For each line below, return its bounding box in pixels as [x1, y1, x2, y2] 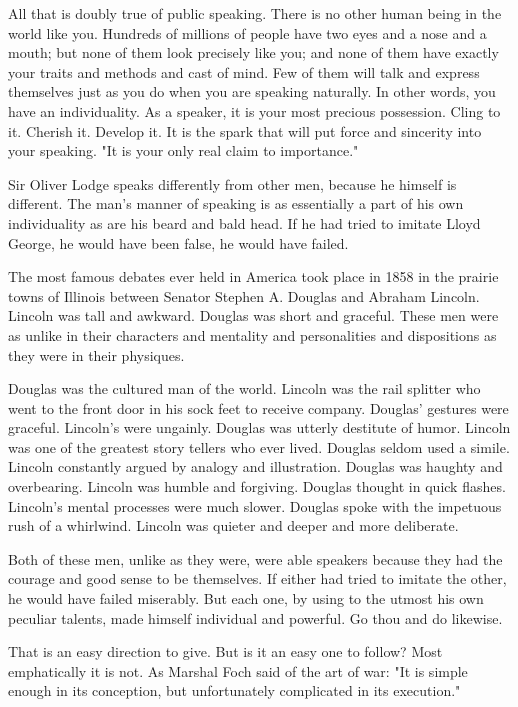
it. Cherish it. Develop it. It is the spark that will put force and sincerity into [8, 120, 482, 141]
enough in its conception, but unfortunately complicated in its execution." [8, 680, 461, 701]
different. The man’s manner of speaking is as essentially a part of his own [8, 193, 464, 214]
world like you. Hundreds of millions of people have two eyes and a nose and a [8, 22, 487, 43]
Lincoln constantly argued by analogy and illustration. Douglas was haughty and [8, 456, 503, 477]
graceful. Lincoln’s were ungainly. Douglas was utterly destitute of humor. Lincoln [8, 417, 511, 438]
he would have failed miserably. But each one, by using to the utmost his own [8, 588, 484, 609]
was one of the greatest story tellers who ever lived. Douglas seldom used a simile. [8, 436, 510, 457]
